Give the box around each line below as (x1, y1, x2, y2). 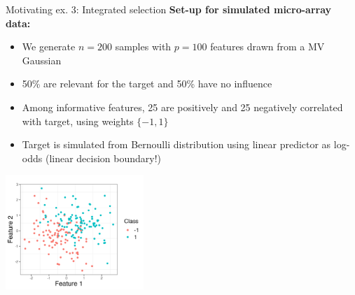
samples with (115, 39, 172, 54)
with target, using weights (22, 113, 134, 128)
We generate (22, 39, 76, 54)
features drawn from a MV (210, 39, 325, 54)
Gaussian (22, 52, 62, 67)
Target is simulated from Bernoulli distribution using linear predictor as (22, 137, 331, 152)
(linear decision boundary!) (45, 150, 162, 165)
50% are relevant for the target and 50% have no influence (22, 76, 272, 91)
